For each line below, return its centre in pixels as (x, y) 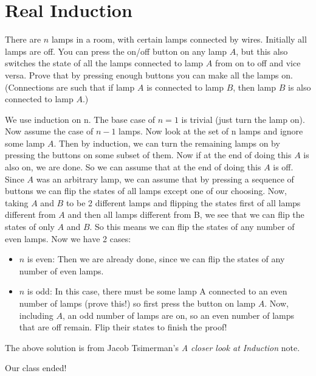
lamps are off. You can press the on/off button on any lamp (116, 51)
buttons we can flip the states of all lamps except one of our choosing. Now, (146, 191)
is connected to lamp (185, 87)
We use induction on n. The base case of (80, 119)
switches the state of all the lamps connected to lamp (104, 63)
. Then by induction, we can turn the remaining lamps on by (167, 143)
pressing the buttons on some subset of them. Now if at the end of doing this (148, 155)
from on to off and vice (258, 63)
